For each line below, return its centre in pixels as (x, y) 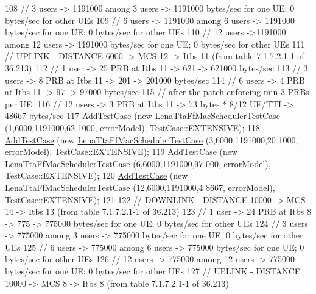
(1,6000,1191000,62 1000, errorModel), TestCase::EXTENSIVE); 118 (132, 127)
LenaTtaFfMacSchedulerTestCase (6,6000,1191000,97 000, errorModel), (138, 163)
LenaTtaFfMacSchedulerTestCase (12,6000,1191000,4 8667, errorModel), (140, 187)
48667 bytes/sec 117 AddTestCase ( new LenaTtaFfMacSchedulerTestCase (142, 116)
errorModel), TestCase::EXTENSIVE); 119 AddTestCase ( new (121, 152)
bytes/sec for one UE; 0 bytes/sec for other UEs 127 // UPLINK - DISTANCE (153, 271)
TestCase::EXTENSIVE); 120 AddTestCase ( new (97, 175)
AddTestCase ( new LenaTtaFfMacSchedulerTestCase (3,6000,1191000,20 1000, (152, 139)
